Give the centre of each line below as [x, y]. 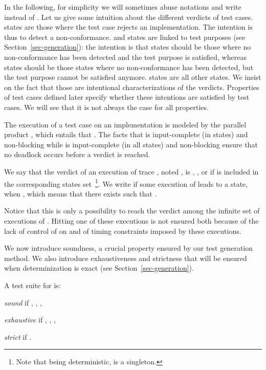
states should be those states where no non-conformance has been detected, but [129, 67]
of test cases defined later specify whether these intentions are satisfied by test [127, 97]
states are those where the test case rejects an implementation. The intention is [128, 27]
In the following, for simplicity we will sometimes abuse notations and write [123, 7]
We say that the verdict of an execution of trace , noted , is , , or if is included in [131, 171]
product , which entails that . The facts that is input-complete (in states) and [126, 134]
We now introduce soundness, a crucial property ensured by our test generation [129, 248]
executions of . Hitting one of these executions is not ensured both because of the [131, 220]
